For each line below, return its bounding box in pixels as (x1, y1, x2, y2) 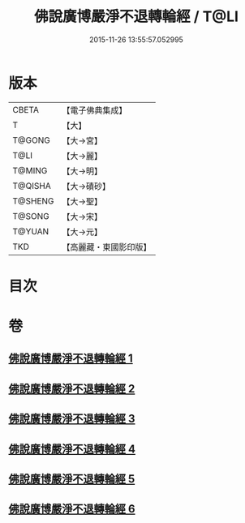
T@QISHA (12, 180, 51, 191)
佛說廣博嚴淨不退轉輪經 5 (8, 472, 135, 487)
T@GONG (12, 135, 50, 146)
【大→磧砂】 (62, 180, 111, 191)
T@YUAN (12, 225, 49, 237)
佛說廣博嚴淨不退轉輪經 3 (8, 412, 135, 426)
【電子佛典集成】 (62, 105, 127, 116)
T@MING (12, 165, 48, 176)
